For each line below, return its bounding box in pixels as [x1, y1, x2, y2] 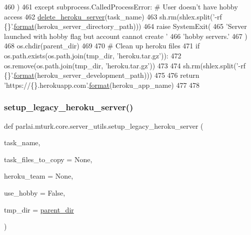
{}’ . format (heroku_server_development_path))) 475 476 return [4, 70, 199, 80]
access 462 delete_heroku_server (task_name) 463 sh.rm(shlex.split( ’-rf [4, 11, 222, 21]
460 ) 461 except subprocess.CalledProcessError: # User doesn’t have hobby [4, 1, 238, 11]
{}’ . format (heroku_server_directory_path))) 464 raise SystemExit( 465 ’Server [4, 21, 247, 31]
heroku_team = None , [4, 171, 73, 181]
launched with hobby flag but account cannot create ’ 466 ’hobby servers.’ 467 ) [4, 30, 247, 41]
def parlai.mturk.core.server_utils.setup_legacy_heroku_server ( [4, 120, 203, 131]
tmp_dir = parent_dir [4, 204, 74, 215]
